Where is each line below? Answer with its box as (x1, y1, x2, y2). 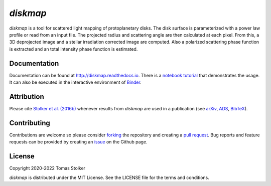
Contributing (9, 118, 50, 127)
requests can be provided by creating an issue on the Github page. (9, 139, 148, 145)
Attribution (9, 92, 45, 101)
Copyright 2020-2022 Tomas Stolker (9, 165, 85, 171)
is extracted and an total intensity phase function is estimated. (9, 46, 138, 52)
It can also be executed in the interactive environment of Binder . (9, 79, 142, 85)
